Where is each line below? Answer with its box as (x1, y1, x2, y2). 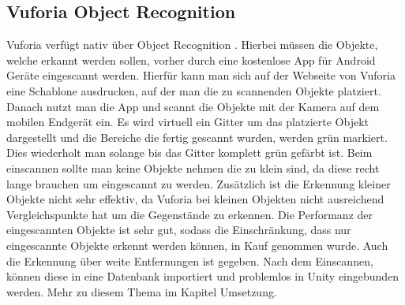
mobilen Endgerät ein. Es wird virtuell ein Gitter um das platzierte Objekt (6, 113, 369, 130)
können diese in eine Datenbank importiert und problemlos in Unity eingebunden (6, 268, 399, 285)
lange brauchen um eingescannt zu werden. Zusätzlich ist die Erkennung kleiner (6, 175, 391, 192)
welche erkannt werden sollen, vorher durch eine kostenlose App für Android (6, 51, 376, 68)
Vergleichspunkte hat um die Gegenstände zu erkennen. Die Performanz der (6, 206, 373, 222)
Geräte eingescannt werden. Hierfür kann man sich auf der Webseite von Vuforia (6, 67, 396, 84)
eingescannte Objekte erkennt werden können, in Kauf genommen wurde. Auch (6, 236, 388, 253)
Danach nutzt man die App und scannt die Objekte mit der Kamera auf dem (6, 98, 380, 114)
